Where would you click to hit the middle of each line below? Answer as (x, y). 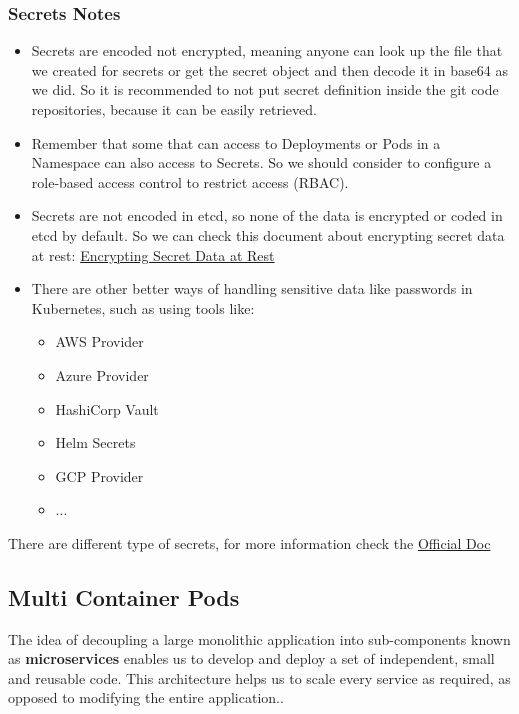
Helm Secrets (95, 442)
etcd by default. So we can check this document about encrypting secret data (268, 234)
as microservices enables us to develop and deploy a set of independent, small (251, 658)
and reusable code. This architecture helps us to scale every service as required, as (259, 677)
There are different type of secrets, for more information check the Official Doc (249, 542)
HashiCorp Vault (107, 408)
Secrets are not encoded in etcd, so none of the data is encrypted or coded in (267, 215)
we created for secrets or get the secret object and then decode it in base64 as (269, 69)
